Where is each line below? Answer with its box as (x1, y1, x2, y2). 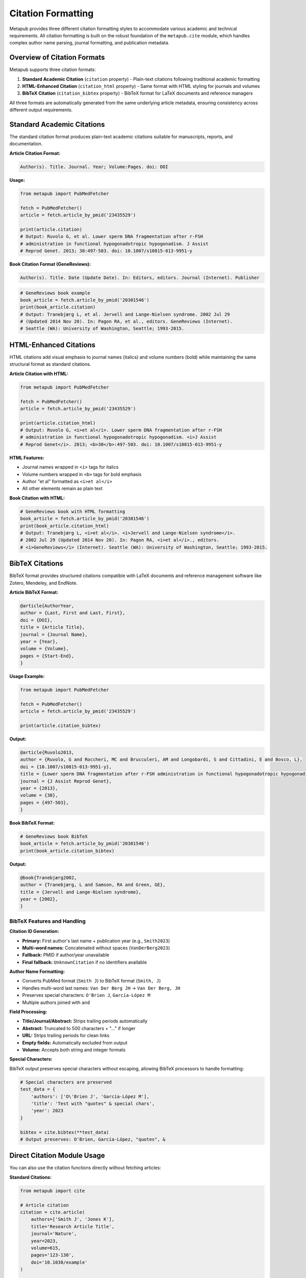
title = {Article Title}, (20, 624, 85, 630)
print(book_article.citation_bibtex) (20, 848, 115, 854)
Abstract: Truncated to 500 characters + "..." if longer (22, 1025, 136, 1031)
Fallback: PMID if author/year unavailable (22, 952, 110, 958)
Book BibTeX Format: (9, 820, 55, 826)
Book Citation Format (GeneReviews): (9, 261, 91, 267)
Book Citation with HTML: (9, 495, 65, 501)
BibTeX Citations (9, 559, 64, 568)
